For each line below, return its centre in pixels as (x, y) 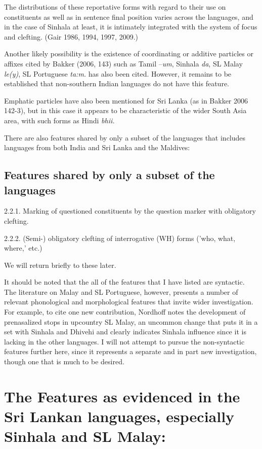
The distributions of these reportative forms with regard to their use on (115, 7)
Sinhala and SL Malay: (85, 436)
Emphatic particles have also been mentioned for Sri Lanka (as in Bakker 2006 (126, 100)
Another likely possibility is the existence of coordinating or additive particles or (129, 54)
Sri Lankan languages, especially (119, 416)
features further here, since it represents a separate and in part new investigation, (130, 351)
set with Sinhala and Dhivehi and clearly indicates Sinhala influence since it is (125, 332)
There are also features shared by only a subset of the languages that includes (125, 137)
